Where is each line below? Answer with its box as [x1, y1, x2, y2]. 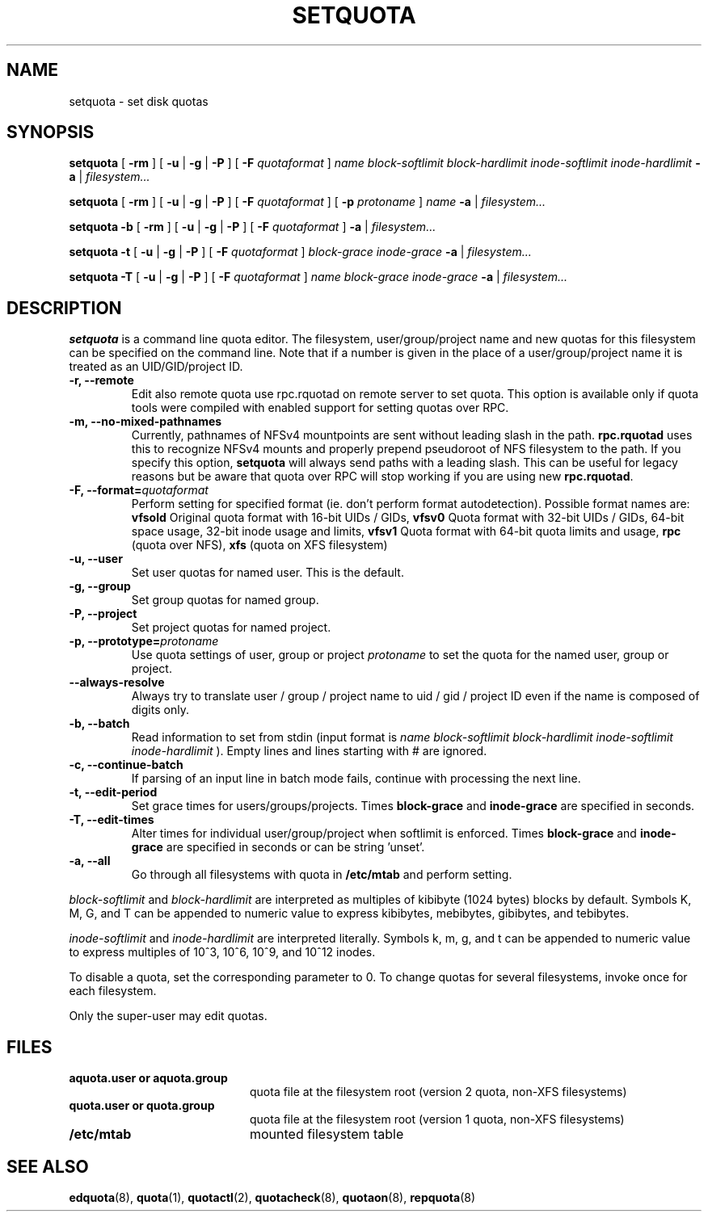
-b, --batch [69, 716, 130, 731]
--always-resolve [69, 675, 165, 690]
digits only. [131, 703, 189, 717]
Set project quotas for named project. [131, 620, 331, 635]
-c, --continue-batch [69, 758, 183, 772]
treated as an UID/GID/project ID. [69, 359, 243, 374]
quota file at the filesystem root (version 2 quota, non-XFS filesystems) [250, 1085, 627, 1099]
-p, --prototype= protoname [69, 634, 219, 649]
